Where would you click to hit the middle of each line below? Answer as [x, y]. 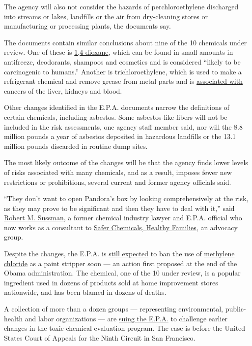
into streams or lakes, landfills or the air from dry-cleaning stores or [106, 16]
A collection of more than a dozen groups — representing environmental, [114, 309]
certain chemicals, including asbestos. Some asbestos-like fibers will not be [116, 117]
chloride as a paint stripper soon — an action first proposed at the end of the [121, 263]
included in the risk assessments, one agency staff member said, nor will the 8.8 [124, 126]
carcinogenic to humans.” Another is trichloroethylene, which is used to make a [123, 71]
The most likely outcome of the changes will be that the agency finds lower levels [126, 162]
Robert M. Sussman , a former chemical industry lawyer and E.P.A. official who [123, 218]
